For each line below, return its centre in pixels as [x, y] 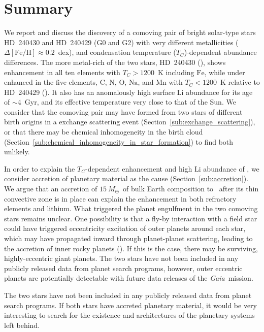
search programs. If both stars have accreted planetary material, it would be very [130, 305]
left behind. [22, 325]
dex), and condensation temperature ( [117, 52]
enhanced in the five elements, [51, 82]
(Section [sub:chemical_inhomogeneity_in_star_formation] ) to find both [119, 141]
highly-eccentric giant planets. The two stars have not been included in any [121, 258]
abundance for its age [219, 92]
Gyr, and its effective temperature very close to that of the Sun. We [130, 102]
